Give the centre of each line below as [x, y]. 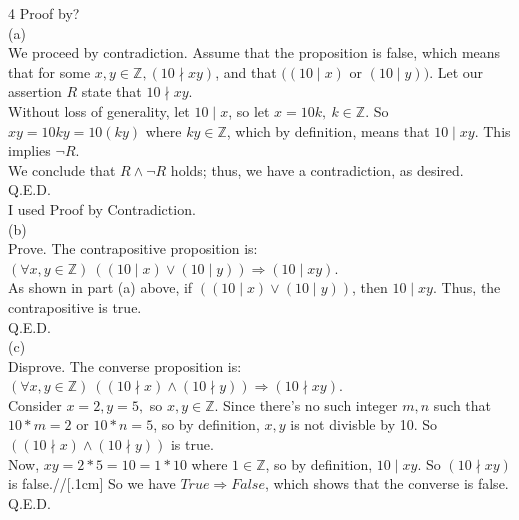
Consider [35, 404]
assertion [35, 91]
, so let [249, 110]
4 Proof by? [44, 13]
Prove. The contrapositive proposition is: [133, 248]
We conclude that [62, 169]
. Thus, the [466, 287]
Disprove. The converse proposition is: [125, 365]
